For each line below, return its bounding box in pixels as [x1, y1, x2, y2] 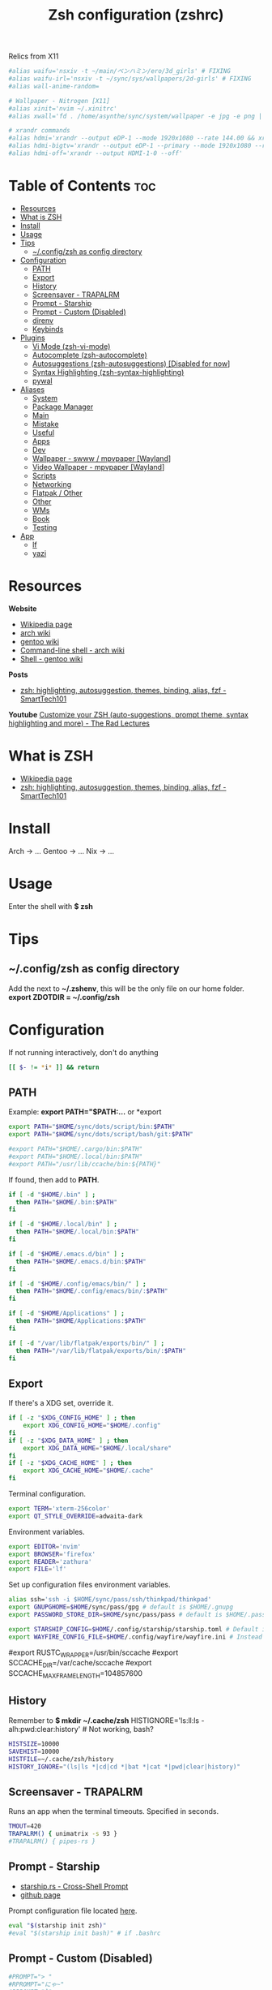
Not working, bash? [88, 1724, 154, 1734]
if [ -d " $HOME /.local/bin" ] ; [8, 1220, 117, 1229]
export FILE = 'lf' [8, 1565, 67, 1574]
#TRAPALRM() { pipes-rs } [8, 1837, 96, 1846]
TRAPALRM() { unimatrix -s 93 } [8, 1830, 117, 1838]
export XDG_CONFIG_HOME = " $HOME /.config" [23, 1422, 161, 1430]
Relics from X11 [8, 51, 59, 62]
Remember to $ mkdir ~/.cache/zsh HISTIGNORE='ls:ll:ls [8, 1715, 200, 1725]
